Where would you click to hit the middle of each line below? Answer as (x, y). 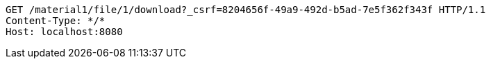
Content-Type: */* (56, 21)
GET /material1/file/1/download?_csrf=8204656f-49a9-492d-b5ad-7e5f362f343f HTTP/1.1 (246, 10)
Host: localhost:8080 (64, 32)
